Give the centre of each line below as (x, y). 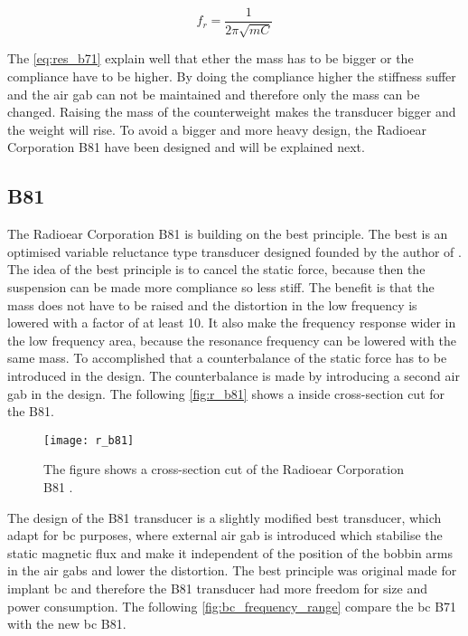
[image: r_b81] (89, 440)
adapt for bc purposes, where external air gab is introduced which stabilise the (225, 535)
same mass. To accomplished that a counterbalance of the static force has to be (227, 358)
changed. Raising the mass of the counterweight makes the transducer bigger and (232, 112)
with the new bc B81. (67, 624)
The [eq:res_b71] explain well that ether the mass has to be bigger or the (211, 58)
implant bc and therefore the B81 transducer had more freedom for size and (217, 588)
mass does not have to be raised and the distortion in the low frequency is (212, 304)
